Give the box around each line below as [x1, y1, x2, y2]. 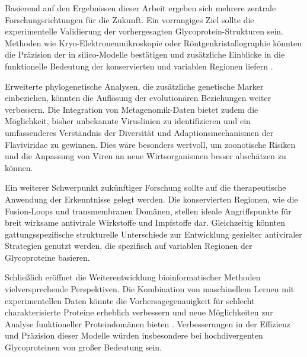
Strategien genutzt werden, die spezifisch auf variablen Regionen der [5, 239, 252, 252]
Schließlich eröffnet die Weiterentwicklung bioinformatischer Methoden [5, 271, 261, 283]
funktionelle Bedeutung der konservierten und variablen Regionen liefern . [5, 59, 273, 72]
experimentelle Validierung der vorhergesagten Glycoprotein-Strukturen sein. [5, 25, 284, 37]
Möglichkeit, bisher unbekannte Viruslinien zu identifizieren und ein [5, 115, 251, 127]
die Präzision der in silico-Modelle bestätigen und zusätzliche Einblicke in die [5, 48, 285, 61]
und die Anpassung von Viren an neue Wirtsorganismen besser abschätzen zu [5, 150, 286, 162]
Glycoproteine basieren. [5, 251, 90, 263]
